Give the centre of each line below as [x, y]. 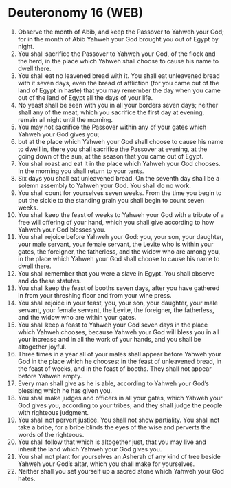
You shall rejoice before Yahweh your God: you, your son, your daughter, [121, 236]
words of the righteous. [51, 434]
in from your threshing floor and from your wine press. [95, 295]
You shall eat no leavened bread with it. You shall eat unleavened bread [119, 75]
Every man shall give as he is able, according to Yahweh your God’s [113, 383]
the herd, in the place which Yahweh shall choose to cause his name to [118, 61]
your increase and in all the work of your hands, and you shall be [109, 339]
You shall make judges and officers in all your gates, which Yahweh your [120, 398]
